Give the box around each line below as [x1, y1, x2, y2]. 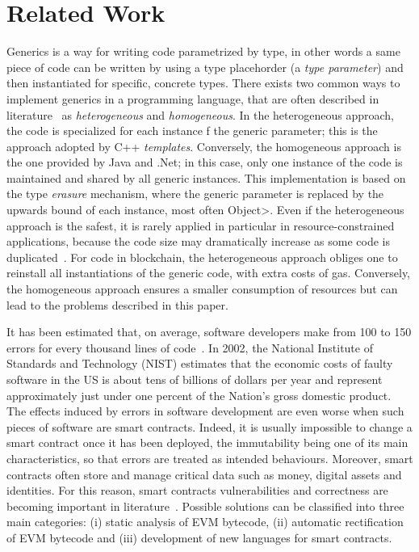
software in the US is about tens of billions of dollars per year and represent [6, 371, 383, 387]
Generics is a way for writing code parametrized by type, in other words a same [6, 43, 400, 60]
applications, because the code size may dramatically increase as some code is [6, 233, 390, 250]
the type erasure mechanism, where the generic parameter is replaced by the [6, 185, 384, 202]
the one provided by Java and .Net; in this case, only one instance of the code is [6, 154, 403, 171]
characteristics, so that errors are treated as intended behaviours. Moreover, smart [6, 449, 413, 466]
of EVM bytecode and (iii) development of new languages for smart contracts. [6, 529, 392, 546]
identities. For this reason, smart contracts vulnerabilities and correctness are [6, 482, 388, 499]
